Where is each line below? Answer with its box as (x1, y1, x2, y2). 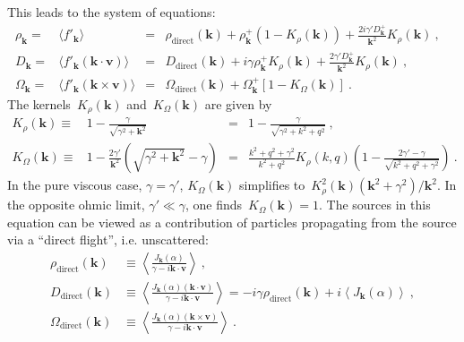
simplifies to (239, 175, 305, 194)
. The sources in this (318, 195, 431, 214)
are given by (204, 94, 272, 113)
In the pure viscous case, (7, 175, 142, 194)
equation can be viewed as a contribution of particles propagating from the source (7, 212, 457, 231)
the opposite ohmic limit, (7, 195, 145, 214)
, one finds (185, 195, 243, 214)
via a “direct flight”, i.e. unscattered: (7, 230, 209, 249)
